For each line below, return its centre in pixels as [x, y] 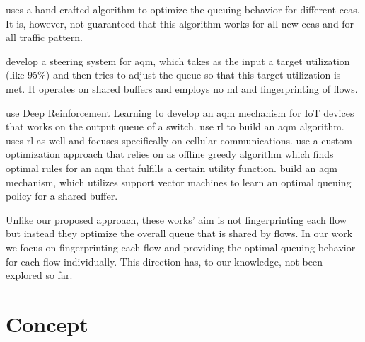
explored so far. [39, 275]
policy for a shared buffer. [62, 196]
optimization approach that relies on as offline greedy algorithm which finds [170, 154]
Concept [47, 323]
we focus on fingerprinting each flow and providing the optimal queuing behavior [181, 247]
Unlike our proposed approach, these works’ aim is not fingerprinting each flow [176, 219]
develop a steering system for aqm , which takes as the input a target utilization [178, 61]
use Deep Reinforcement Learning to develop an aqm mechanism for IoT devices [180, 112]
